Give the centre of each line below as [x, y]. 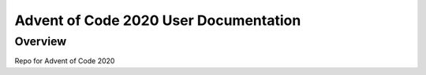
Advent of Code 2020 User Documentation [158, 20]
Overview [41, 41]
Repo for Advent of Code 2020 [65, 61]
